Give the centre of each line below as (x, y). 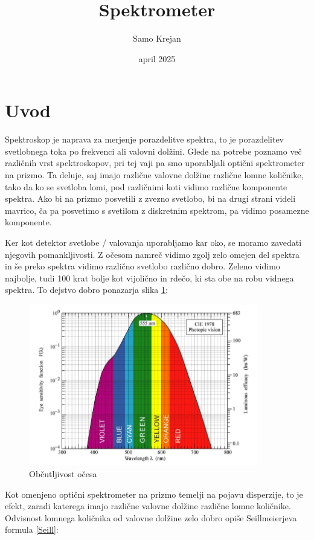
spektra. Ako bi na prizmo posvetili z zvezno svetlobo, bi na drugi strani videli (150, 198)
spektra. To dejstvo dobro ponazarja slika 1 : (86, 290)
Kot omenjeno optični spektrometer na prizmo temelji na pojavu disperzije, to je (154, 494)
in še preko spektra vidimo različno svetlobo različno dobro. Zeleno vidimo (143, 266)
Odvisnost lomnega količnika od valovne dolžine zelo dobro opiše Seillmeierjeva (151, 517)
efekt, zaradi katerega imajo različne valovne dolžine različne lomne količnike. (148, 506)
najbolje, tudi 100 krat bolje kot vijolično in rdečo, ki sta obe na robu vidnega (149, 278)
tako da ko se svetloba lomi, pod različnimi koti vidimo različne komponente (146, 186)
